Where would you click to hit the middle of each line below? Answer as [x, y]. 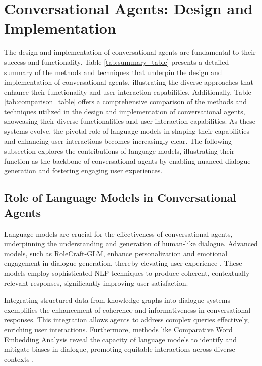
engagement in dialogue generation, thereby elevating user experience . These [123, 263]
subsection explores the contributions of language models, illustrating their [119, 151]
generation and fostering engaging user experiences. [83, 170]
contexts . [19, 359]
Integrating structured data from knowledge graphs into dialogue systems [117, 300]
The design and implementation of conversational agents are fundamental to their [130, 52]
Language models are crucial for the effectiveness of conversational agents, [118, 233]
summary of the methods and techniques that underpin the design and [113, 72]
